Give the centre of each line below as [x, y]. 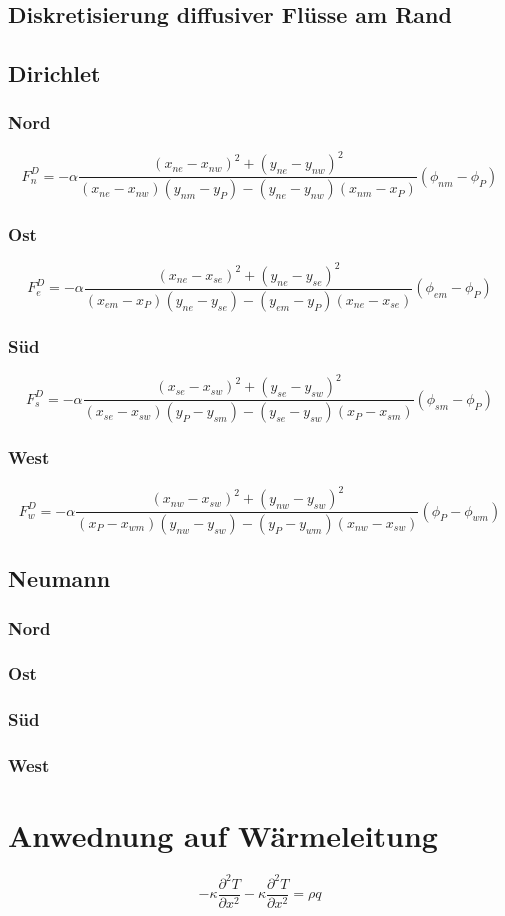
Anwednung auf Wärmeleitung [223, 835]
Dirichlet [54, 73]
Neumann [59, 578]
